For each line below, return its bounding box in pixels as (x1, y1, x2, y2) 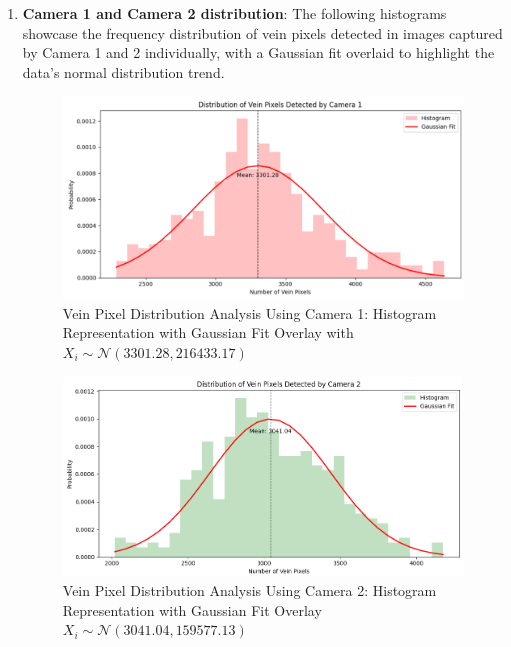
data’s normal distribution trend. (22, 61, 225, 82)
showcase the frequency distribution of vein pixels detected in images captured (22, 22, 503, 43)
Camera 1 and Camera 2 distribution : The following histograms (22, 3, 447, 23)
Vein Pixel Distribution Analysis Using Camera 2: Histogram (62, 580, 437, 601)
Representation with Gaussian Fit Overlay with (62, 322, 354, 343)
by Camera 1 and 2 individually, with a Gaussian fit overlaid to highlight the (22, 42, 495, 63)
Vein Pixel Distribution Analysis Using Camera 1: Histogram (62, 302, 437, 323)
